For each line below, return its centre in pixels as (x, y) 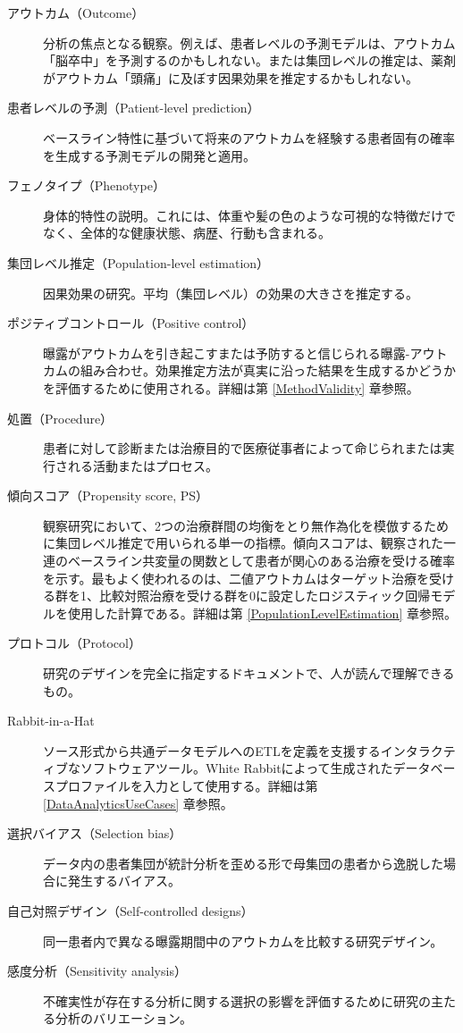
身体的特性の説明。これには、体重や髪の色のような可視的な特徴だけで (249, 215)
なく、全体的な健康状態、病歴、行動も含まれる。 (187, 233)
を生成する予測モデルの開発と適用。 (149, 155)
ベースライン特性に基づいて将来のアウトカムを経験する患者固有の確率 (249, 137)
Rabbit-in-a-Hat (51, 721)
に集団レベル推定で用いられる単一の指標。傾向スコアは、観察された (243, 543)
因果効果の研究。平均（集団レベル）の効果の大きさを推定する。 (231, 293)
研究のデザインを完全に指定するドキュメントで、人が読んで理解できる (249, 673)
